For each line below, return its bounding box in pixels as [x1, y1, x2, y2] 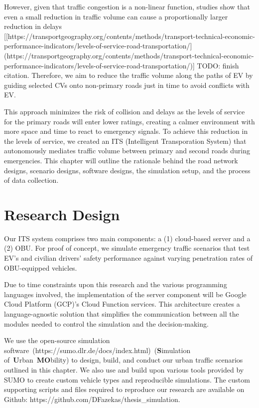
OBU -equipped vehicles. [4, 262, 77, 273]
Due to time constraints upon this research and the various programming [4, 279, 227, 290]
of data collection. [4, 175, 59, 185]
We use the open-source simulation [4, 335, 110, 346]
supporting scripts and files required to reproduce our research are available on [4, 384, 245, 395]
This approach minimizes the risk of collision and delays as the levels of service [4, 106, 245, 116]
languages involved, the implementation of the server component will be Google [4, 289, 247, 299]
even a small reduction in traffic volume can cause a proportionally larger [4, 11, 228, 21]
